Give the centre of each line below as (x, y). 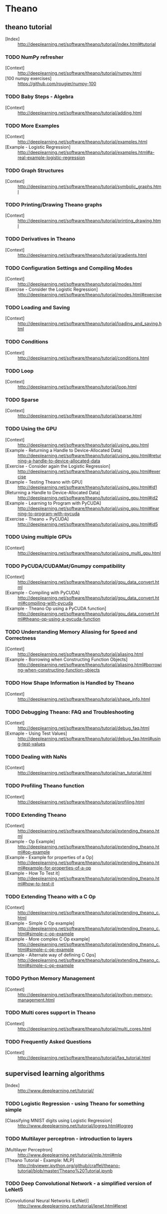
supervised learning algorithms (55, 1074)
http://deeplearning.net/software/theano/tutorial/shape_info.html (84, 699)
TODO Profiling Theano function (45, 786)
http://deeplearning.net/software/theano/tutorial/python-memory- (85, 994)
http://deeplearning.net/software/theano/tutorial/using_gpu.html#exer (89, 471)
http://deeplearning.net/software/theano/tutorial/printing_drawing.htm (89, 221)
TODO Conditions (27, 342)
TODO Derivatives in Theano (40, 239)
